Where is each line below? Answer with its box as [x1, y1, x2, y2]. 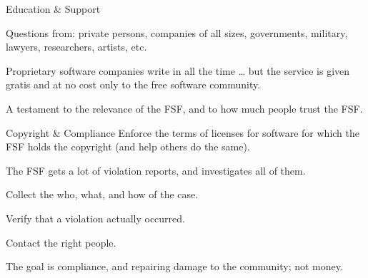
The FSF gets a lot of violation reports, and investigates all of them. [6, 163, 306, 177]
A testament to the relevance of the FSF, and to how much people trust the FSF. [6, 101, 363, 115]
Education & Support [6, 1, 101, 16]
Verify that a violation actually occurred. [6, 210, 185, 225]
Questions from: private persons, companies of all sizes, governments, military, [6, 25, 348, 40]
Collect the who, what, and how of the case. [6, 187, 199, 202]
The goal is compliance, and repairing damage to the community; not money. [6, 259, 343, 274]
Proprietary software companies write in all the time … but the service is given [6, 63, 350, 78]
